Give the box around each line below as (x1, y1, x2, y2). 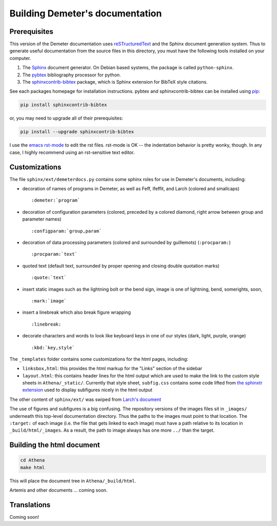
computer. (9, 55, 31, 61)
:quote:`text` (31, 275, 67, 280)
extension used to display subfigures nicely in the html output (22, 387, 152, 393)
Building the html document (9, 441, 100, 450)
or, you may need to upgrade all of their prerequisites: (9, 115, 123, 122)
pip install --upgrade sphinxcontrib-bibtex (20, 129, 134, 135)
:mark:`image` (31, 298, 67, 304)
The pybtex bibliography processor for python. (22, 72, 121, 78)
